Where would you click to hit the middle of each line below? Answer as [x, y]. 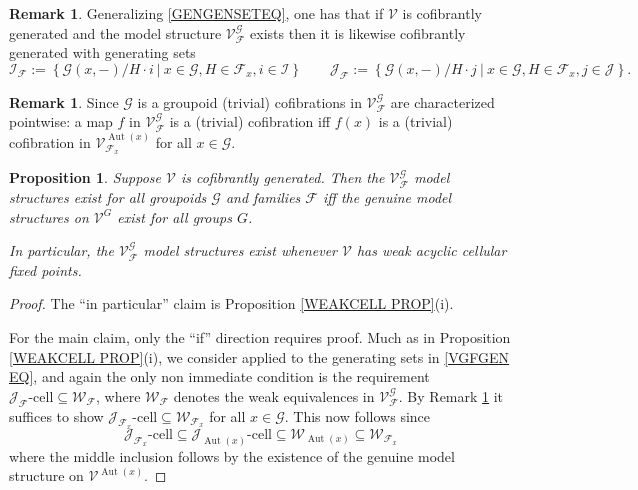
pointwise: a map [61, 121]
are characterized [442, 101]
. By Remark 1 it [451, 395]
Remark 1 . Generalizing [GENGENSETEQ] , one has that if [196, 13]
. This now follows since [357, 415]
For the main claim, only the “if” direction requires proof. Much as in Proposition [260, 336]
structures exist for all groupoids [108, 197]
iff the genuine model [387, 197]
